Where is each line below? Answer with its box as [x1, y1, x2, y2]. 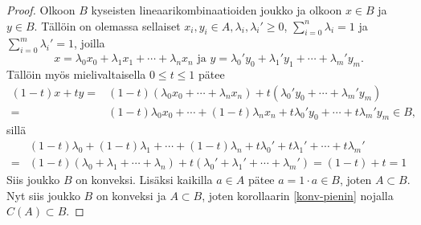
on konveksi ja [96, 186, 166, 203]
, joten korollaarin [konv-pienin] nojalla [202, 186, 394, 203]
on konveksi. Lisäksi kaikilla [76, 171, 213, 188]
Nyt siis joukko [6, 186, 80, 203]
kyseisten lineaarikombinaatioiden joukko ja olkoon [91, 2, 342, 18]
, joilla [74, 35, 105, 51]
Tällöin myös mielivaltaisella [6, 65, 146, 82]
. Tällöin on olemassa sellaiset [34, 17, 181, 34]
